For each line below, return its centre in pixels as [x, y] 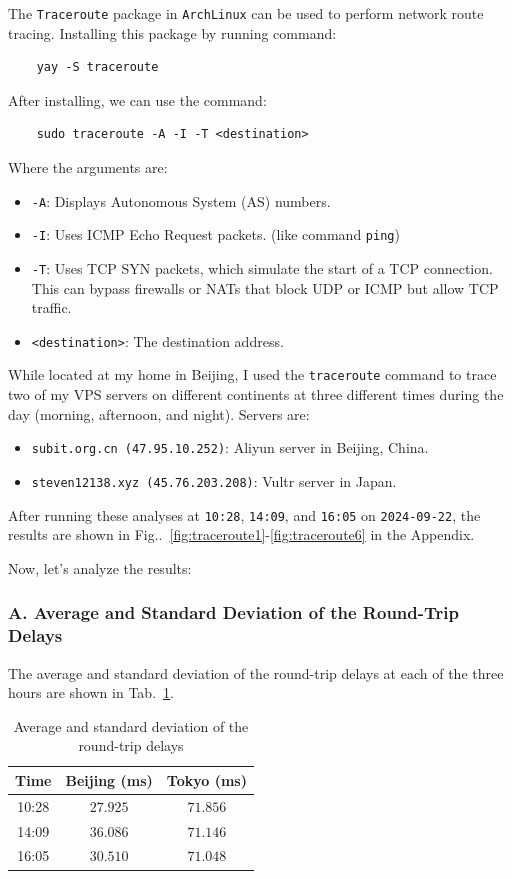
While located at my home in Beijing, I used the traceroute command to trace [252, 374]
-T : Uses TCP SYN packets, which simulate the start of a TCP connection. [262, 267]
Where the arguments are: [88, 167]
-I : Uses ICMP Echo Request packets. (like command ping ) [215, 234]
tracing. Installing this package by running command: [172, 32]
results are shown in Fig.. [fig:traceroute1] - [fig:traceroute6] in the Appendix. [241, 534]
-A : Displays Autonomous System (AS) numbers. [181, 200]
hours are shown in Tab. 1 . [91, 692]
